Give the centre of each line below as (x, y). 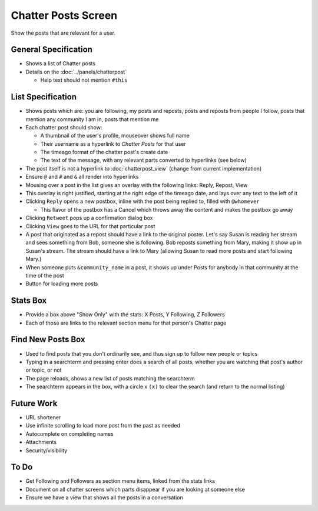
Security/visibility (47, 450)
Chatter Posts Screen (64, 15)
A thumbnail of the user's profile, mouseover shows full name (115, 136)
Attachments (41, 442)
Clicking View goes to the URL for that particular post (90, 226)
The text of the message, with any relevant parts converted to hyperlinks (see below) (143, 160)
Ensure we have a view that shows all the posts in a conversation (105, 497)
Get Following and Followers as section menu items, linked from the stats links (120, 481)
